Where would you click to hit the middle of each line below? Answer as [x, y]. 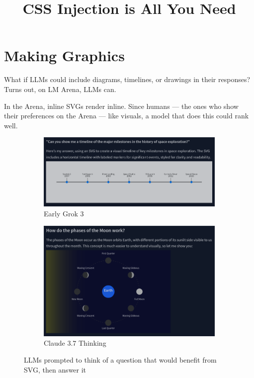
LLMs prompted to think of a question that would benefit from [120, 359]
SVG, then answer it [55, 369]
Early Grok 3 [64, 214]
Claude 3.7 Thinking [75, 343]
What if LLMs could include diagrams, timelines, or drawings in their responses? [127, 79]
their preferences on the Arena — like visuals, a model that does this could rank [127, 116]
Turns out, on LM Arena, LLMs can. [60, 89]
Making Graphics [64, 55]
